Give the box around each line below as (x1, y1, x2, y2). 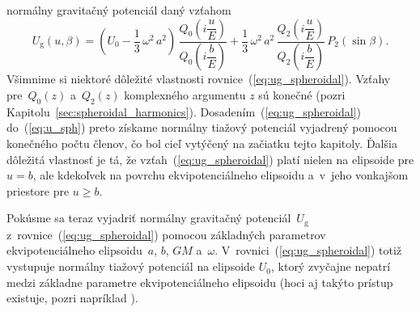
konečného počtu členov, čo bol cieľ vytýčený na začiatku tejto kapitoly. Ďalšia (6, 135, 397, 152)
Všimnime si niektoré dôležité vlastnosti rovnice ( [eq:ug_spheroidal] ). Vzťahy (6, 70, 391, 87)
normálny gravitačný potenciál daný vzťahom (6, 2, 231, 18)
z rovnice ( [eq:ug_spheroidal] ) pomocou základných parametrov (6, 226, 326, 242)
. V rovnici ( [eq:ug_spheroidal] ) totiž (214, 242, 402, 259)
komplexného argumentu (124, 86, 246, 103)
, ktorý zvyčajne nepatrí (270, 258, 391, 275)
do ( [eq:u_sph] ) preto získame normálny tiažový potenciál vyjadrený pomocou (6, 119, 397, 136)
